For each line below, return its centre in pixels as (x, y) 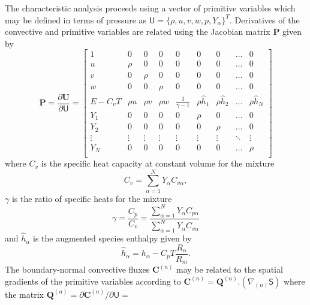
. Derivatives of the (265, 19)
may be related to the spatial (230, 269)
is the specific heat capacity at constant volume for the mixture (158, 163)
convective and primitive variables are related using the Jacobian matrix (138, 31)
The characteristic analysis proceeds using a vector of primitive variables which (150, 8)
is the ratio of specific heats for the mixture (92, 198)
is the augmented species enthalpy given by (112, 238)
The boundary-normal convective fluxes (77, 269)
